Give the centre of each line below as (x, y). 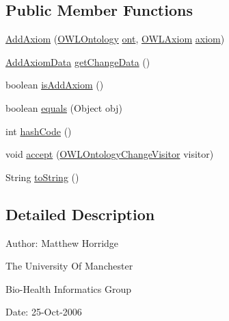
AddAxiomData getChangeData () (78, 61)
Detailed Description (80, 214)
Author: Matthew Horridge (62, 242)
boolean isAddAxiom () (55, 85)
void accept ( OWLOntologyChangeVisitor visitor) (110, 154)
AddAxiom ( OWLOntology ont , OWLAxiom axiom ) (115, 39)
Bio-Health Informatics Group (69, 288)
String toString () (42, 177)
